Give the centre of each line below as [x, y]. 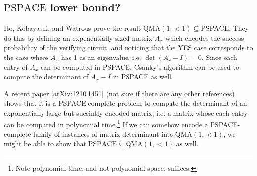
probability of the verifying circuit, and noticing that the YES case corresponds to [128, 47]
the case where [26, 57]
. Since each [219, 57]
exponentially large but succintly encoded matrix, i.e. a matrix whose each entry [126, 112]
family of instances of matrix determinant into [103, 134]
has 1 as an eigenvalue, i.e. [101, 57]
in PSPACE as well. [143, 77]
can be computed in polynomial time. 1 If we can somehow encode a [106, 123]
